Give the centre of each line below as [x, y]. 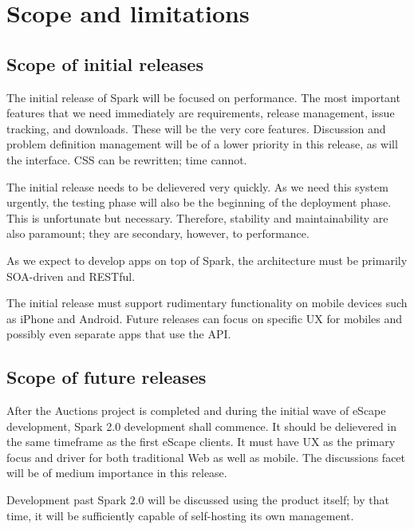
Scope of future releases [106, 377]
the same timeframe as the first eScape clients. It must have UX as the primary [201, 442]
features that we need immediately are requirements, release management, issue [201, 113]
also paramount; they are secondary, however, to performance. [158, 233]
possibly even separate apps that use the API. [119, 334]
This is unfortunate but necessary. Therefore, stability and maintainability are [197, 217]
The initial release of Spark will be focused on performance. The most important [203, 97]
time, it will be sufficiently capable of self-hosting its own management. [180, 515]
